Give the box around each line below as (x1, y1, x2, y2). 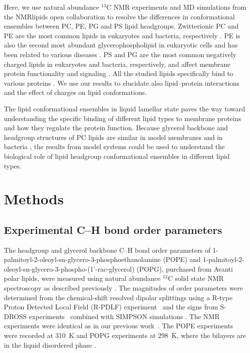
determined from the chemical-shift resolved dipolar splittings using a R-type (4, 292, 233, 302)
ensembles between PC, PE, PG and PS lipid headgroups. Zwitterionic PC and (4, 21, 239, 31)
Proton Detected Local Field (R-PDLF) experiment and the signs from (4, 302, 218, 312)
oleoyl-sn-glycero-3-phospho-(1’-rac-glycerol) (4, 263, 135, 274)
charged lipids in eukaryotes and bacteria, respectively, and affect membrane (4, 59, 231, 69)
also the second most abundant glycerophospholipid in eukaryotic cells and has (4, 40, 238, 50)
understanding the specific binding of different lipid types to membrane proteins (4, 113, 241, 123)
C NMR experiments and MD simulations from (106, 2, 247, 12)
